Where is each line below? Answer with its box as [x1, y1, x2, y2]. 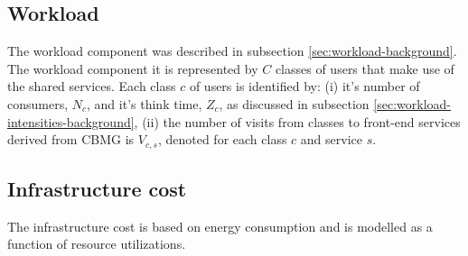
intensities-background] [7, 112, 135, 131]
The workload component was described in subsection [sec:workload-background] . [7, 41, 457, 60]
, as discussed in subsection [219, 94, 370, 113]
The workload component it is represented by [7, 59, 258, 78]
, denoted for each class [157, 130, 287, 149]
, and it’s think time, [87, 94, 202, 113]
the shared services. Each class [7, 77, 176, 96]
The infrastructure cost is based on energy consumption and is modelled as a [7, 216, 433, 235]
